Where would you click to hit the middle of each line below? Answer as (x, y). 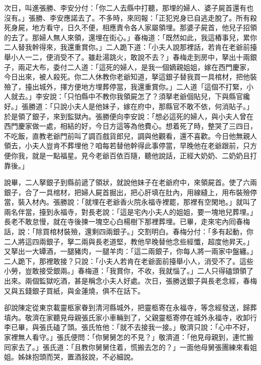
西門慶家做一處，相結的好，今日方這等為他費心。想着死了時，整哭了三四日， (130, 126)
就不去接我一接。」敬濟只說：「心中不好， (186, 327)
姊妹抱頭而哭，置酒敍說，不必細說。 (78, 357)
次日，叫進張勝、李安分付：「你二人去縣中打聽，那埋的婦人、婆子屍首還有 (125, 8)
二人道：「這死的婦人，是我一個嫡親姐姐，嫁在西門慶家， (160, 67)
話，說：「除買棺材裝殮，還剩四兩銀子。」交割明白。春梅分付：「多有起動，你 (129, 232)
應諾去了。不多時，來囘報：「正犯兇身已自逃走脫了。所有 (157, 17)
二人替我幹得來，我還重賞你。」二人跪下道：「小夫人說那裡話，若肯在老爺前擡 (130, 47)
